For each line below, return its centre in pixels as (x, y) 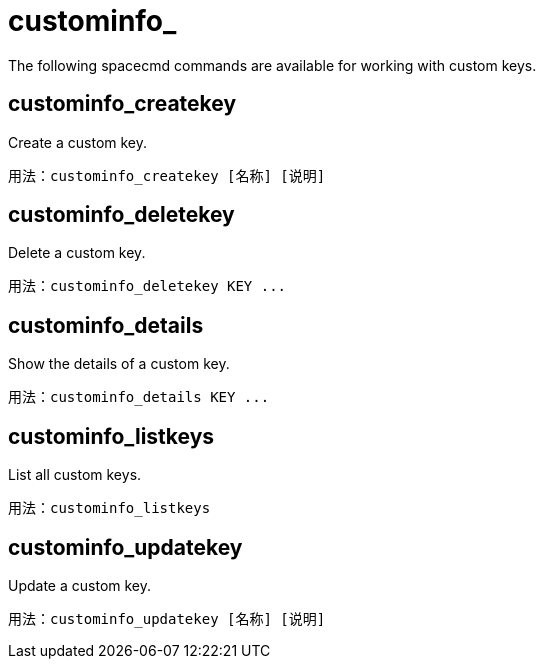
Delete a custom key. (77, 253)
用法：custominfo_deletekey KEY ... (147, 286)
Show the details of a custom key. (119, 364)
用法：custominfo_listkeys (109, 508)
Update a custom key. (80, 585)
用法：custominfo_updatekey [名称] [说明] (167, 618)
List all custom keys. (75, 475)
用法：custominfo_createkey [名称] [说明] (167, 175)
